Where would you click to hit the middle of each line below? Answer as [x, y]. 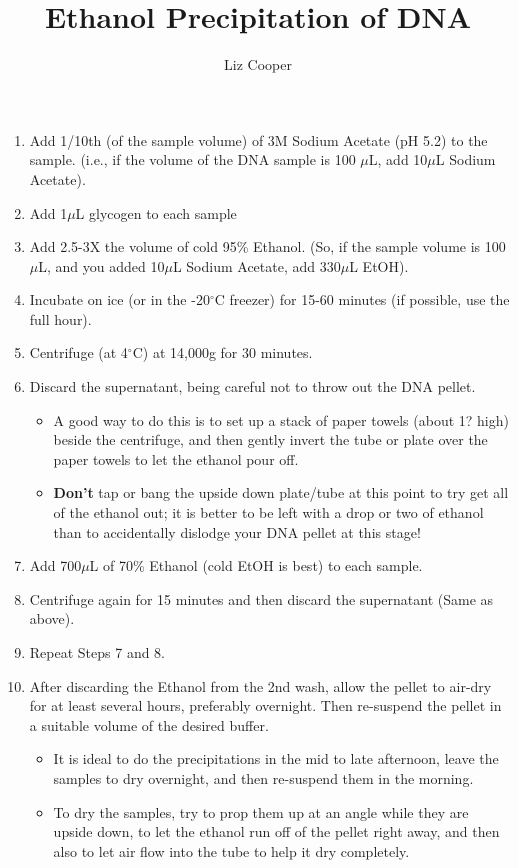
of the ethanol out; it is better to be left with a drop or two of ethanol [268, 512]
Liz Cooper [258, 64]
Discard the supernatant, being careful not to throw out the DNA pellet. [252, 386]
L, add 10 [398, 159]
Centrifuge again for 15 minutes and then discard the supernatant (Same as [261, 598]
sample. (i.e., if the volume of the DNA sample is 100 [192, 159]
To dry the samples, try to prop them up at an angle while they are [261, 811]
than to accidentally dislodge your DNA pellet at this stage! [237, 531]
